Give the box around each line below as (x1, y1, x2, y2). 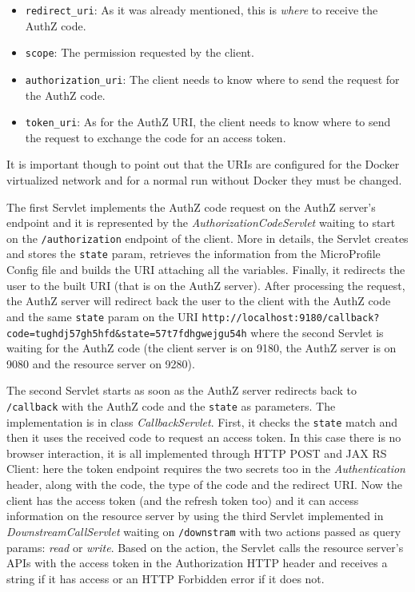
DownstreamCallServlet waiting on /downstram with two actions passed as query (6, 522, 401, 539)
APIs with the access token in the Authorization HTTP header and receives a (6, 554, 388, 571)
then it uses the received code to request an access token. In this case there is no (6, 429, 401, 446)
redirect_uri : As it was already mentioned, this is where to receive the (25, 2, 378, 18)
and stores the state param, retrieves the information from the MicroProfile (6, 245, 381, 262)
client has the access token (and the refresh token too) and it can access (6, 491, 359, 508)
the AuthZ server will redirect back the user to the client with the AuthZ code (6, 292, 391, 309)
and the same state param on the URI (6, 308, 198, 324)
